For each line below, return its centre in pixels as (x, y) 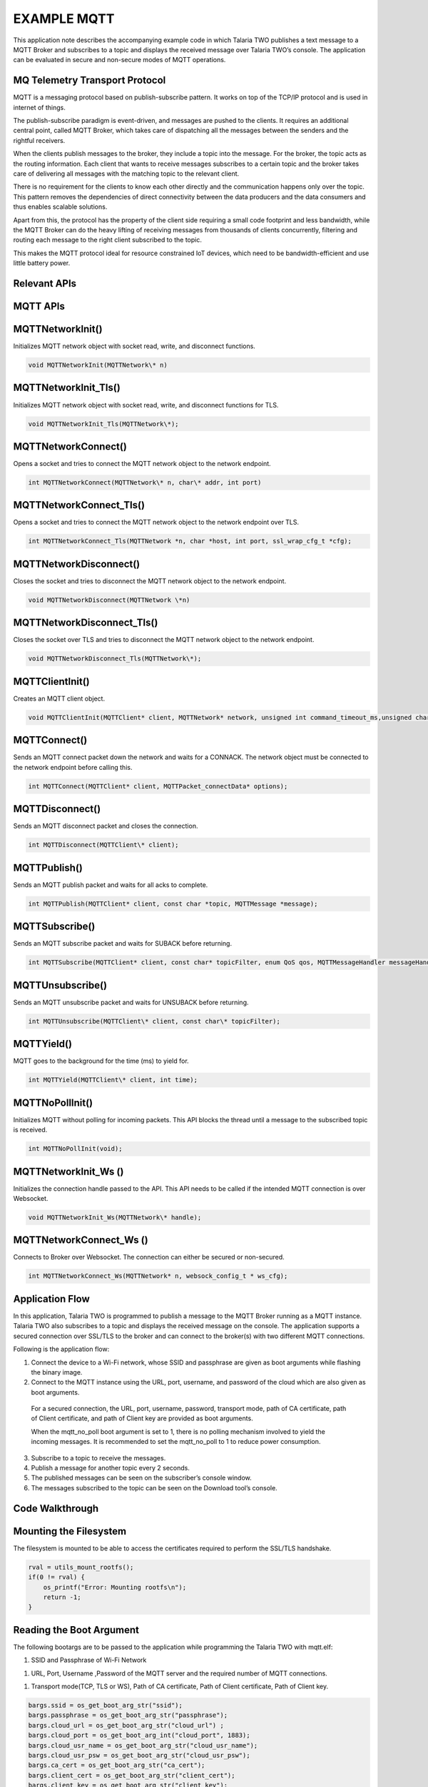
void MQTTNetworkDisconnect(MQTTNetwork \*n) (109, 600)
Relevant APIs (45, 283)
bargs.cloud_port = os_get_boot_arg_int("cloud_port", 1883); (139, 1736)
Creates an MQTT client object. (59, 698)
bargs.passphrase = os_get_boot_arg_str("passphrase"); (128, 1715)
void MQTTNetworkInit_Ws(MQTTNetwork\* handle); (115, 1217)
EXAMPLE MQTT (64, 19)
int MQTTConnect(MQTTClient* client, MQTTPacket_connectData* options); (158, 786)
